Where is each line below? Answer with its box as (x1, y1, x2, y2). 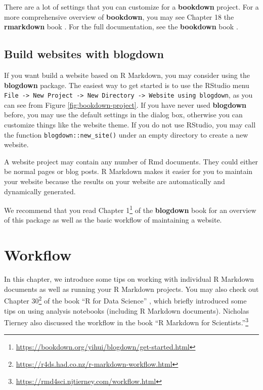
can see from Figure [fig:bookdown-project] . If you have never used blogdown (4, 99, 247, 110)
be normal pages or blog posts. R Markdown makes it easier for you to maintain (4, 166, 253, 177)
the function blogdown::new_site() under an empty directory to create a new (4, 129, 248, 140)
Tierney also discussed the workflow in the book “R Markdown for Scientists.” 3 (4, 316, 249, 327)
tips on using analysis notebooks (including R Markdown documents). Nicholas (4, 305, 249, 316)
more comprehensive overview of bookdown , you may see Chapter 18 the (4, 11, 234, 22)
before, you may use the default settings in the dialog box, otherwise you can (4, 109, 243, 120)
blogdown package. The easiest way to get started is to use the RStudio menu (4, 79, 249, 90)
